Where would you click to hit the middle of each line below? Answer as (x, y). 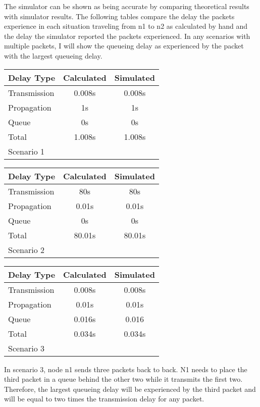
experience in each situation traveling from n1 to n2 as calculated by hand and (126, 26)
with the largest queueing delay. (53, 55)
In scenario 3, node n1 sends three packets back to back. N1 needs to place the (126, 369)
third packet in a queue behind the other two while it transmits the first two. (123, 379)
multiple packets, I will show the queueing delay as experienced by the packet (124, 46)
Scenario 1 (27, 151)
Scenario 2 (27, 249)
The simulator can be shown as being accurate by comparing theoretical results (127, 6)
